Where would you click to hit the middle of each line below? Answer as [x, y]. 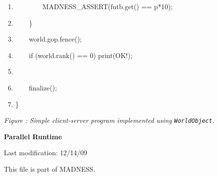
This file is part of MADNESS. [50, 169]
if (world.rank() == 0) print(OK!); [81, 55]
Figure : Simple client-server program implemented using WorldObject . [109, 120]
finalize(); [43, 87]
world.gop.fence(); [55, 39]
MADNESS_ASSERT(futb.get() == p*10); [108, 6]
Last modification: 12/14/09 [46, 153]
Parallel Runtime [33, 136]
